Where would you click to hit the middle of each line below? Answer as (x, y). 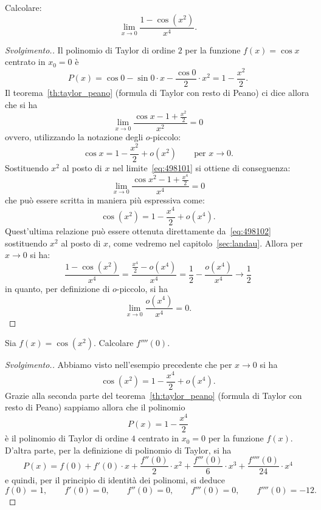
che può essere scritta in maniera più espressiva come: (105, 200)
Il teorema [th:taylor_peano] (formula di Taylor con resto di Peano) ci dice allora (157, 92)
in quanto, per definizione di (57, 288)
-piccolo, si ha (142, 288)
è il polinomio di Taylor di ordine (67, 438)
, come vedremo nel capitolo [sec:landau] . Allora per (205, 243)
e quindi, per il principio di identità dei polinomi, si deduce (115, 480)
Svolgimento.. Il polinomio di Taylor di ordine (90, 49)
